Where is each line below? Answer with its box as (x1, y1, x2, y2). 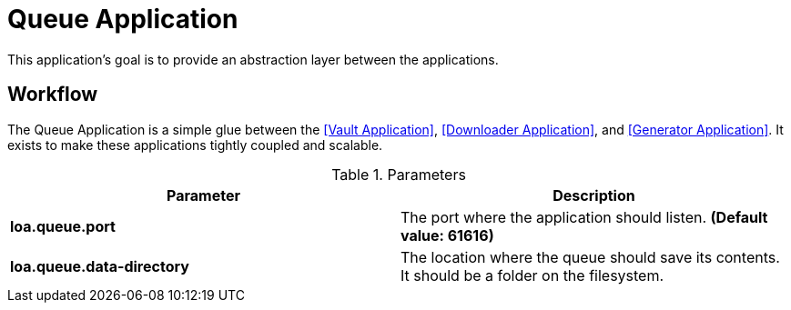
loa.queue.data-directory (10, 256, 189, 275)
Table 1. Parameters (331, 165, 466, 184)
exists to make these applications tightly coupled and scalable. (7, 136, 383, 153)
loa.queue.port (10, 216, 116, 235)
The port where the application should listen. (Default (401, 207, 768, 226)
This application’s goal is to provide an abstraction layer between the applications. (7, 51, 499, 67)
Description (553, 185, 635, 205)
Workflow (7, 83, 98, 106)
